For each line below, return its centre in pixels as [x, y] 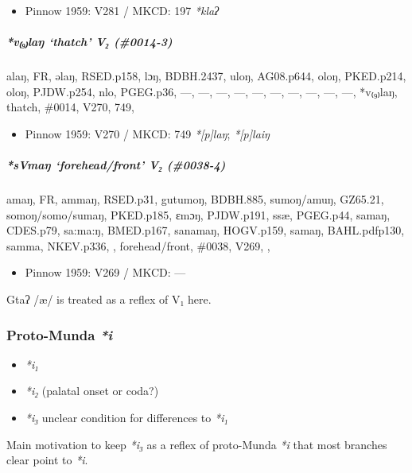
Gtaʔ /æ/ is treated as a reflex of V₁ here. [109, 299]
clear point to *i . [47, 460]
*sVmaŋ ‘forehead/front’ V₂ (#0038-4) [116, 165]
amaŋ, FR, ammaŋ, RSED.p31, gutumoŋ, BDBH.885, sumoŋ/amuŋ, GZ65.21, [195, 199]
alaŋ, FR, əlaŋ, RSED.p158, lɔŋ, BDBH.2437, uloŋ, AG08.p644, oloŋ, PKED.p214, [206, 76]
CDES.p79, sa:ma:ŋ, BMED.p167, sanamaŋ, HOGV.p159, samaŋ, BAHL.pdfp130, [206, 230]
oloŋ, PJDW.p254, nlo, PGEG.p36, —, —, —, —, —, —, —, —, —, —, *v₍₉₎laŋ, [202, 91]
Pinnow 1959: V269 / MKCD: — [105, 272]
